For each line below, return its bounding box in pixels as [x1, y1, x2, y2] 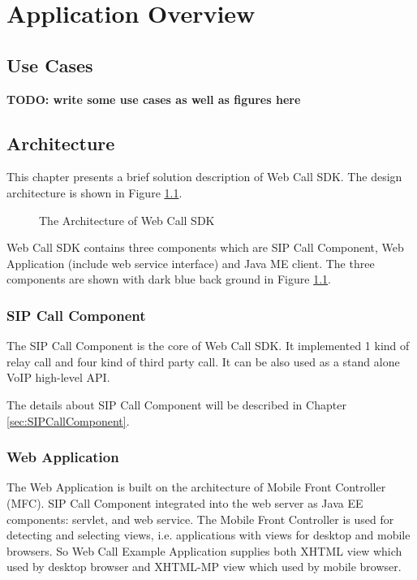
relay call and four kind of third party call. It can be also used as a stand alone [6, 353, 400, 370]
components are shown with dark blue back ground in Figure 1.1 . [6, 271, 331, 288]
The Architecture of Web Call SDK [39, 211, 215, 228]
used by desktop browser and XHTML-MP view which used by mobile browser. [6, 558, 402, 575]
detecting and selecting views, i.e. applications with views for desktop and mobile [6, 526, 411, 543]
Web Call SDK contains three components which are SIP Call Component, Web [6, 239, 404, 256]
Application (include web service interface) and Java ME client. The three [6, 254, 375, 271]
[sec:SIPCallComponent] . [6, 412, 130, 429]
